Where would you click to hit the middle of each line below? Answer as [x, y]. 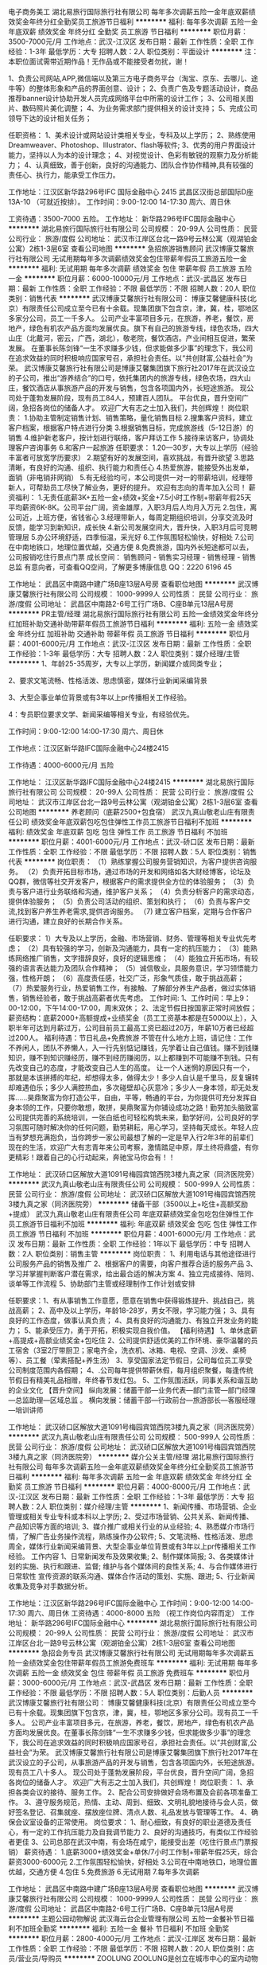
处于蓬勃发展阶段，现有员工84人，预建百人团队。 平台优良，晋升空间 [128, 398]
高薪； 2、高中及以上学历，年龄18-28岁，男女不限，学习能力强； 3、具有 [135, 1311]
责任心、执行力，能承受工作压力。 [64, 175]
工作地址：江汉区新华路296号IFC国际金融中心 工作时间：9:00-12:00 [119, 1603]
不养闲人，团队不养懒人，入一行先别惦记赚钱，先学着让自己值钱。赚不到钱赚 [133, 1048]
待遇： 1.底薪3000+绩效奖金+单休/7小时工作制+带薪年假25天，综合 [148, 1852]
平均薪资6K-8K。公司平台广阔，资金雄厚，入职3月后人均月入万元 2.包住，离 [133, 507]
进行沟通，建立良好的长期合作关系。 [68, 921]
